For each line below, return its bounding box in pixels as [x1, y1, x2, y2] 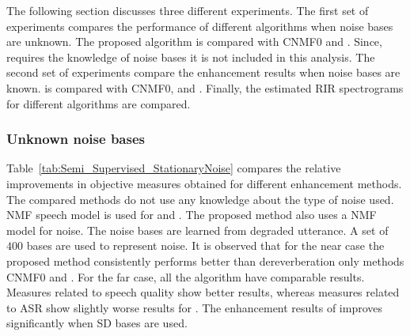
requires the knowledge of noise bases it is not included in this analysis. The [6, 48, 375, 65]
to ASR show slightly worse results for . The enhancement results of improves [6, 299, 383, 315]
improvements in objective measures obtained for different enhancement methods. [6, 175, 402, 191]
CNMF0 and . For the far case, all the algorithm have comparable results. [6, 268, 365, 285]
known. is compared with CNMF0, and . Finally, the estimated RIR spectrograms [6, 79, 404, 96]
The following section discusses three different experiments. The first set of [6, 2, 369, 18]
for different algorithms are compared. [6, 95, 191, 111]
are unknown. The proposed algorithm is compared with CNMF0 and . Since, [6, 33, 382, 50]
